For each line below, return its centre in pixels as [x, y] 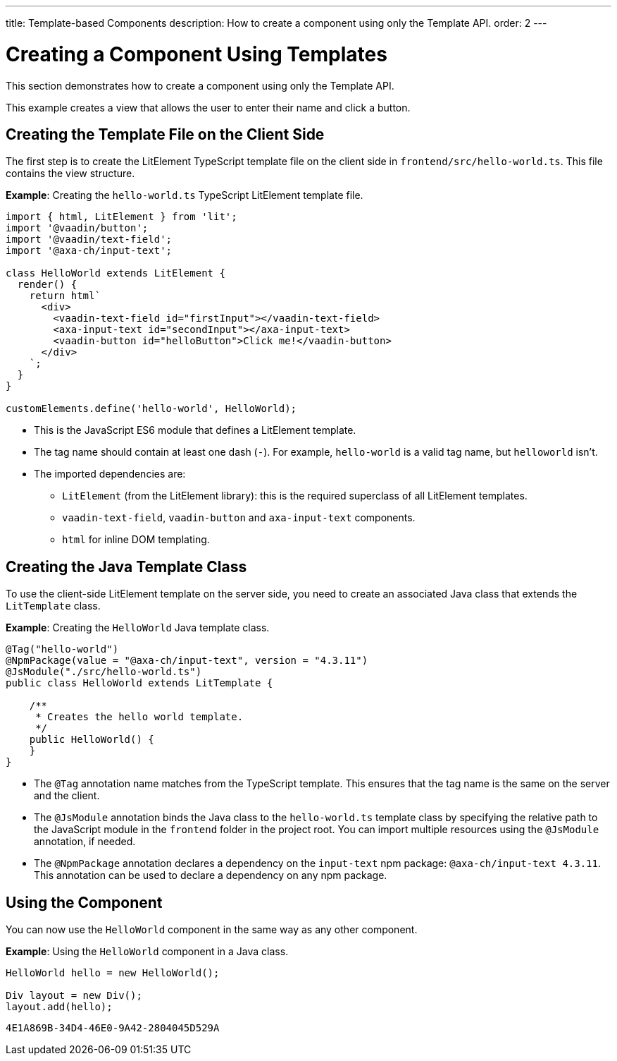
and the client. [67, 796]
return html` [65, 296]
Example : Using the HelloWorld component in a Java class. [147, 952]
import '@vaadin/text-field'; [89, 240]
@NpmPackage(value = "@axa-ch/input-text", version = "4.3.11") [187, 661]
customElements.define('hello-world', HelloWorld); [151, 409]
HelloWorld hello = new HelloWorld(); [113, 973]
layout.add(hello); [59, 1007]
